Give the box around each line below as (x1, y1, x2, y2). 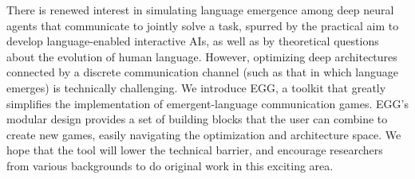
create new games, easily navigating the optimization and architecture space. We (6, 126, 401, 142)
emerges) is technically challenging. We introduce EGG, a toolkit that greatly (6, 79, 386, 95)
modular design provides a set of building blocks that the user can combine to (6, 111, 388, 127)
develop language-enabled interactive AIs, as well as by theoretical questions (6, 33, 379, 49)
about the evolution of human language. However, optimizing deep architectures (6, 48, 397, 64)
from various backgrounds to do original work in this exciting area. (6, 157, 334, 173)
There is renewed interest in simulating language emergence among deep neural (6, 2, 394, 18)
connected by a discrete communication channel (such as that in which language (6, 64, 399, 80)
